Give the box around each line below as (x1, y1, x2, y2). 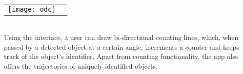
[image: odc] (8, 5, 56, 13)
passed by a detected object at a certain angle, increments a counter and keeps (4, 41, 239, 52)
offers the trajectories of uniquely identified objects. (4, 60, 158, 71)
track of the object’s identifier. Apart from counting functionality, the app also (4, 51, 239, 61)
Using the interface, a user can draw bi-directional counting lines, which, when (4, 32, 239, 42)
